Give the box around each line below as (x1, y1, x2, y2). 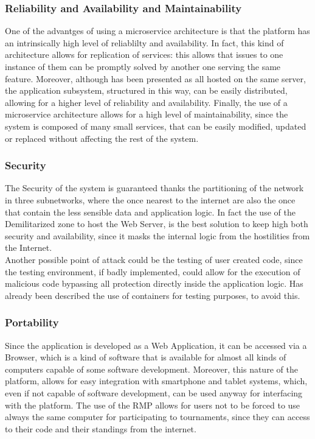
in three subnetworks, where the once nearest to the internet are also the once (5, 193, 296, 206)
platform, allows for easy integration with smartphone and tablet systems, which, (5, 374, 308, 387)
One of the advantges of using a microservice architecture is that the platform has (5, 24, 310, 37)
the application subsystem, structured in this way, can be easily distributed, (5, 84, 288, 97)
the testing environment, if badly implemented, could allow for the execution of (5, 265, 300, 278)
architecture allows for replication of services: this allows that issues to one (5, 48, 283, 61)
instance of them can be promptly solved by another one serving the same (5, 60, 281, 72)
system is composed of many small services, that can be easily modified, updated (5, 119, 306, 132)
